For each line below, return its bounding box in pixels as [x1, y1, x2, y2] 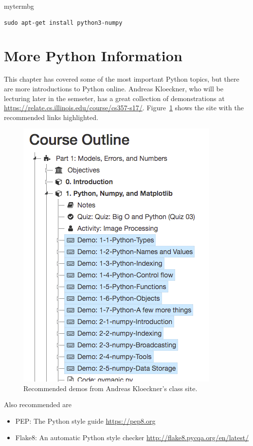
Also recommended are [4, 399, 72, 410]
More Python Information [4, 46, 182, 66]
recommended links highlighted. [4, 112, 98, 122]
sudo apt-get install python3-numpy [4, 19, 123, 26]
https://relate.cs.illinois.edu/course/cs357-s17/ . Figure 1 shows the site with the [4, 103, 244, 113]
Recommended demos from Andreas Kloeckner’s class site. [23, 383, 198, 393]
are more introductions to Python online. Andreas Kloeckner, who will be [4, 83, 223, 93]
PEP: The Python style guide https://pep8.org [15, 416, 156, 426]
